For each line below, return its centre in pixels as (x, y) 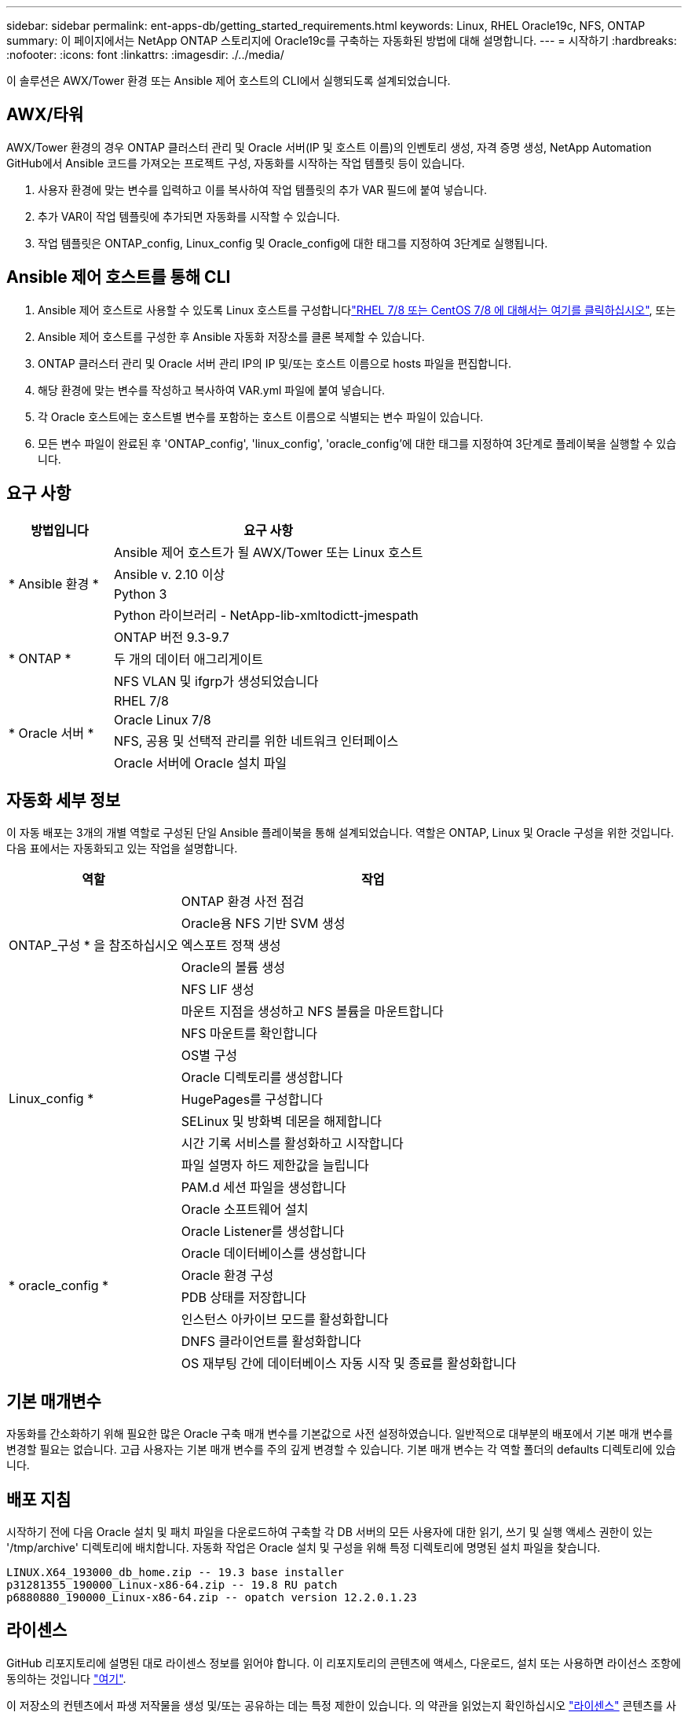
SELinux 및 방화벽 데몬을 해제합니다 (281, 1122)
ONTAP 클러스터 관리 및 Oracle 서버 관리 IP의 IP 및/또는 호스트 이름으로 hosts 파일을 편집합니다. (274, 363)
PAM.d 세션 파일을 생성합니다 (263, 1188)
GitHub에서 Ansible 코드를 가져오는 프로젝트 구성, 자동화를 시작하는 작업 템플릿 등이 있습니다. (236, 163)
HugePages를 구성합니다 (252, 1100)
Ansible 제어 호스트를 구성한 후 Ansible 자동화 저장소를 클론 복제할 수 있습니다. (231, 336)
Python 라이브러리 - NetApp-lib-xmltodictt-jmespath (266, 615)
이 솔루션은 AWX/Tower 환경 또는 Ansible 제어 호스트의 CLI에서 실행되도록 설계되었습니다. (229, 81)
